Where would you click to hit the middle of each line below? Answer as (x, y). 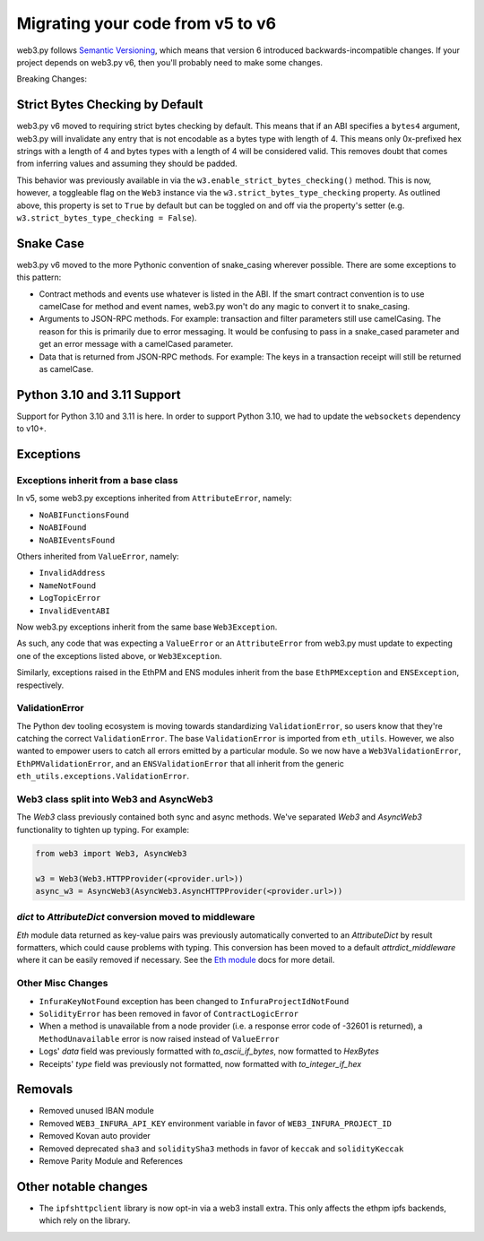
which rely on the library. (85, 1220)
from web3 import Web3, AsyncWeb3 (111, 853)
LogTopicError (70, 598)
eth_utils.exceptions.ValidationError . (103, 777)
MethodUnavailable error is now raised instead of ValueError (159, 1038)
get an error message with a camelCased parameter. (136, 344)
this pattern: (39, 277)
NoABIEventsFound (77, 540)
